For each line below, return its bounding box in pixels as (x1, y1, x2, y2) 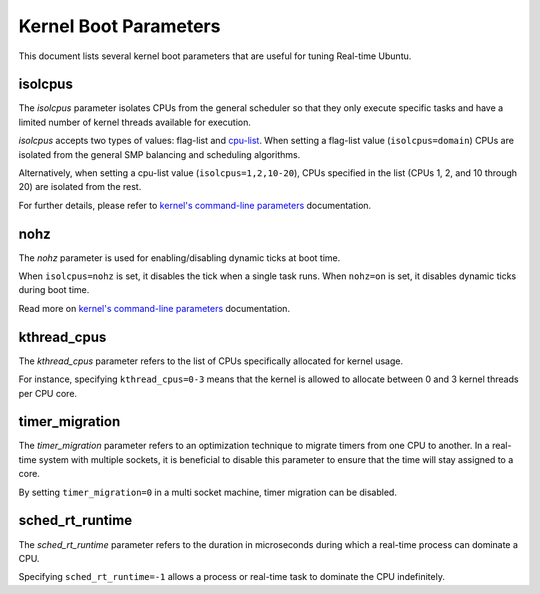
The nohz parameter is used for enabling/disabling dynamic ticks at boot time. (18, 251, 341, 264)
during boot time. (18, 284, 90, 296)
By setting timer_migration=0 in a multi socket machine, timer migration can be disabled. (18, 486, 397, 498)
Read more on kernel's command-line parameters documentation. (18, 302, 290, 314)
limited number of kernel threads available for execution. (18, 116, 252, 128)
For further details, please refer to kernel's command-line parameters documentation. (18, 199, 372, 211)
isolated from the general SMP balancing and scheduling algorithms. (18, 148, 301, 160)
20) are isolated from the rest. (18, 181, 142, 193)
